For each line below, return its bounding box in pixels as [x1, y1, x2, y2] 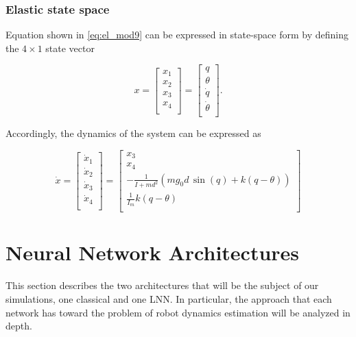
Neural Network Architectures [5, 238, 300, 266]
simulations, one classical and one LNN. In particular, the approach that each [5, 292, 332, 305]
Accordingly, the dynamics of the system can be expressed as [5, 126, 261, 140]
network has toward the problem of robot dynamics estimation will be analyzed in [5, 305, 351, 319]
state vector [45, 40, 95, 55]
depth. [5, 319, 32, 333]
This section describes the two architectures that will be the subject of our [5, 278, 319, 292]
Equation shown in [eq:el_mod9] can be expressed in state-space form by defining [5, 27, 349, 42]
